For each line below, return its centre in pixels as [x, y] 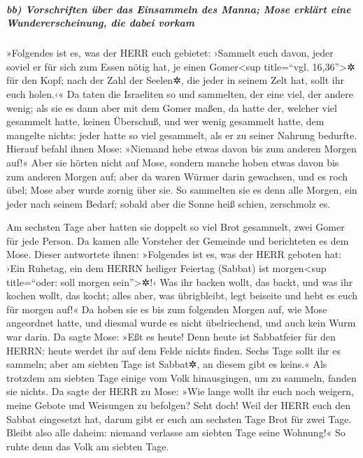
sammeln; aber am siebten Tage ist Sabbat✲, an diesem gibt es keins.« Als [167, 364]
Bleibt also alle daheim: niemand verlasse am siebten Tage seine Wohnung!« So [176, 432]
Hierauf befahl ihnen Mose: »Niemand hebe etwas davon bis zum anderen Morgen [181, 149]
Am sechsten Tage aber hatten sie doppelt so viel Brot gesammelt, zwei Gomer [176, 227]
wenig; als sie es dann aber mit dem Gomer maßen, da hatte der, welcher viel [172, 107]
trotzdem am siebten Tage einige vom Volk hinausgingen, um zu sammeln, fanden [181, 377]
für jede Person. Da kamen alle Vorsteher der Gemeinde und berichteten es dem [178, 240]
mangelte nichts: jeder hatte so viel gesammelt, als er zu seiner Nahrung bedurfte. [182, 135]
